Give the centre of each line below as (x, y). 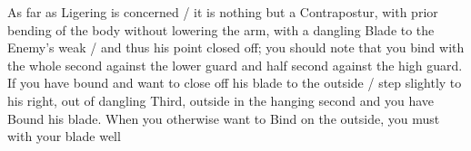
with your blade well (64, 136)
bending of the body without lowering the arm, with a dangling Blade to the (221, 29)
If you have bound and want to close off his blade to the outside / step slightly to (235, 83)
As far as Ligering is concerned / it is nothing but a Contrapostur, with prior (223, 12)
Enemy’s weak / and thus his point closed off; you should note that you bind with (236, 47)
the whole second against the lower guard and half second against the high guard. (235, 65)
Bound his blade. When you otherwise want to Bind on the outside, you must (224, 118)
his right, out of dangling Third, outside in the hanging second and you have (220, 100)
